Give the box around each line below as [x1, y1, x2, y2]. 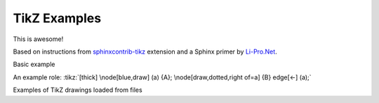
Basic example [13, 60, 55, 69]
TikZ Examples [13, 10, 102, 26]
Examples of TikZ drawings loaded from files [13, 86, 143, 94]
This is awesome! [13, 35, 64, 43]
